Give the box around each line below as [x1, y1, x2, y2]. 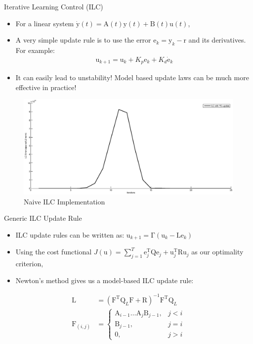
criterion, [15, 258, 43, 269]
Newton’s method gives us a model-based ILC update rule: [15, 275, 194, 285]
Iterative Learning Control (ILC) [4, 1, 103, 11]
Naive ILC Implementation [24, 196, 105, 206]
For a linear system [15, 18, 74, 28]
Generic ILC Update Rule [4, 213, 82, 223]
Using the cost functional [15, 246, 92, 257]
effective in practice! [15, 82, 77, 92]
